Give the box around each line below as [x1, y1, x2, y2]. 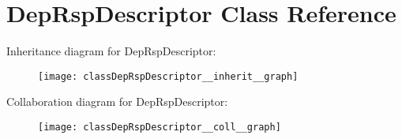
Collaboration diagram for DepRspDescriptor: [6, 93, 228, 110]
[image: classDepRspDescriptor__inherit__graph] [38, 70, 299, 82]
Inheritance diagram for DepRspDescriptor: [6, 43, 216, 59]
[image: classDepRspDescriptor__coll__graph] [38, 121, 281, 133]
